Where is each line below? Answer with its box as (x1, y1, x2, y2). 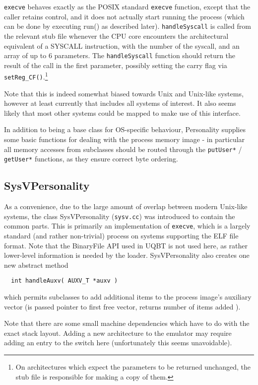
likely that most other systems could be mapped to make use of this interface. (4, 107, 241, 118)
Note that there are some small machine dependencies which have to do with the (4, 318, 250, 328)
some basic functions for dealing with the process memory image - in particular (4, 134, 245, 145)
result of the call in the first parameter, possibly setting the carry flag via (4, 60, 227, 70)
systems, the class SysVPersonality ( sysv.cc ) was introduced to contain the (4, 211, 235, 221)
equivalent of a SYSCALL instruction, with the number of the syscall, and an (4, 40, 240, 51)
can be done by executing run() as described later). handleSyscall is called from (4, 21, 251, 31)
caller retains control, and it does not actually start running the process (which (4, 11, 245, 21)
